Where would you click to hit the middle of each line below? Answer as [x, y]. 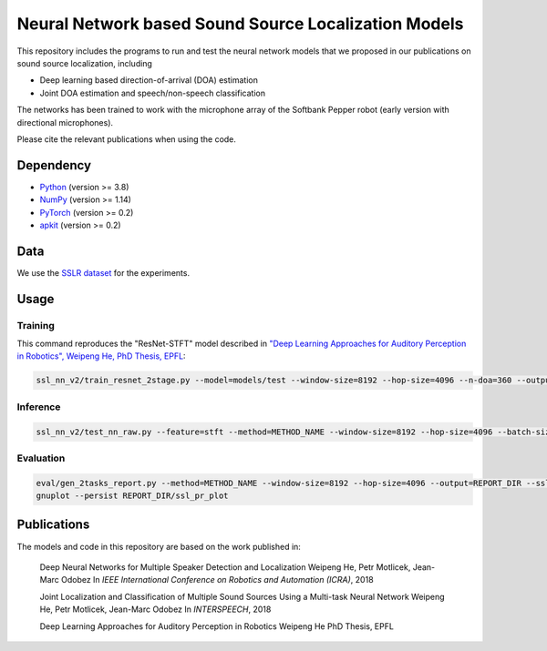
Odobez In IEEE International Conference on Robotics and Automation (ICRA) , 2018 [217, 580]
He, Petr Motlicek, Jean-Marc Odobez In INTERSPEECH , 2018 [155, 609]
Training [36, 325]
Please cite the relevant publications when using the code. [127, 139]
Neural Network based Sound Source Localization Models [240, 24]
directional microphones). [65, 122]
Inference [39, 407]
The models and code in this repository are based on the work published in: [159, 546]
